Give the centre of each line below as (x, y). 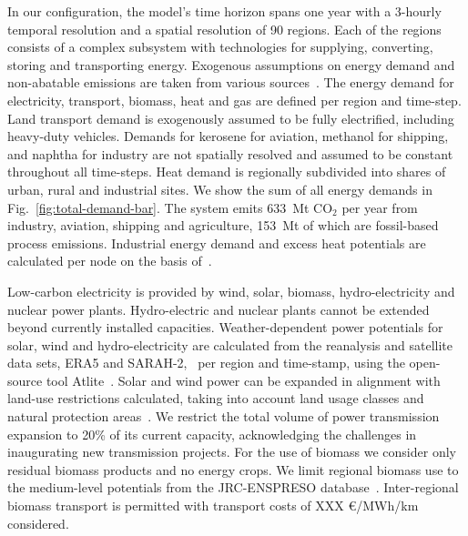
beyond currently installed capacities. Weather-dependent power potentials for (225, 327)
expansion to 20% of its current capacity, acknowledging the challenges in (212, 434)
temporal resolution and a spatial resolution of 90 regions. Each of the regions (224, 29)
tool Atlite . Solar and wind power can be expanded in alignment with (243, 380)
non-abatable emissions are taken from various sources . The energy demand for (231, 82)
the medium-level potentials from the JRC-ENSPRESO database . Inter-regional (233, 487)
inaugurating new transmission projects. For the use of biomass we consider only (232, 452)
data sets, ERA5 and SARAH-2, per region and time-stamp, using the (206, 363)
